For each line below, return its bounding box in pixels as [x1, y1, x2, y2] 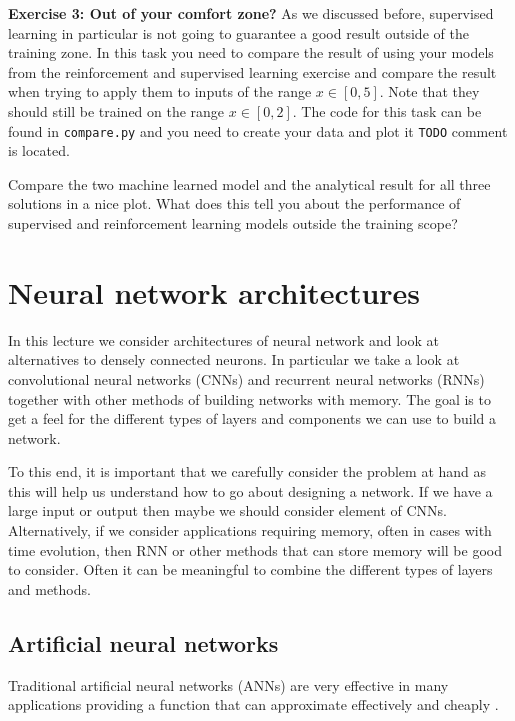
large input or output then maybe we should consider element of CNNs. [8, 500, 448, 521]
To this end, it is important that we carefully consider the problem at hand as [8, 461, 487, 482]
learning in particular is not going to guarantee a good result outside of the [8, 22, 469, 43]
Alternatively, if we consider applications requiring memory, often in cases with [8, 520, 492, 541]
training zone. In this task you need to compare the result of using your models [8, 42, 494, 63]
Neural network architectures [8, 271, 421, 312]
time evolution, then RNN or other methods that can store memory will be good [8, 539, 502, 560]
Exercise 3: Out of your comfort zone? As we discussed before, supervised [8, 3, 494, 23]
